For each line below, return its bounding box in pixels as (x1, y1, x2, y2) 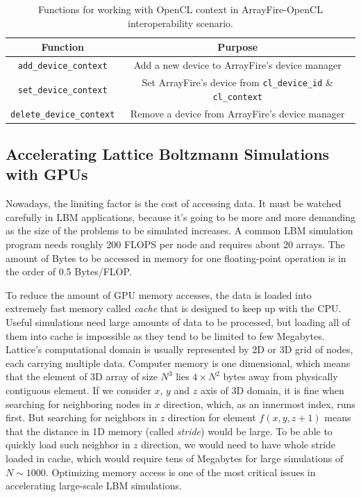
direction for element (167, 410, 256, 425)
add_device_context (17, 61, 108, 72)
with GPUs (6, 163, 88, 185)
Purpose (217, 40, 258, 54)
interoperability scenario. (128, 15, 233, 30)
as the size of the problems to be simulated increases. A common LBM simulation (6, 223, 353, 238)
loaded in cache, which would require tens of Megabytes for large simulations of (6, 450, 344, 465)
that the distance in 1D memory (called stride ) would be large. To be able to (6, 423, 333, 438)
